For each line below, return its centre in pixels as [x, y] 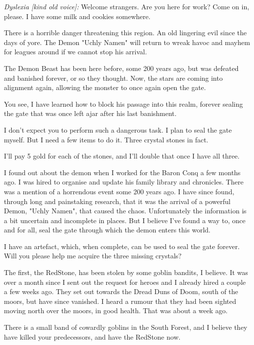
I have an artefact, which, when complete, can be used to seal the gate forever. [122, 246]
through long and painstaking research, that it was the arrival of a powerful [117, 201]
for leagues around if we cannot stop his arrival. [76, 52]
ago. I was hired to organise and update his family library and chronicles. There [124, 182]
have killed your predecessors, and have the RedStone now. [92, 336]
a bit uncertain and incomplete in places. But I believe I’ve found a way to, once [125, 220]
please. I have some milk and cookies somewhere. [77, 16]
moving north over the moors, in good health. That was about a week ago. [116, 310]
